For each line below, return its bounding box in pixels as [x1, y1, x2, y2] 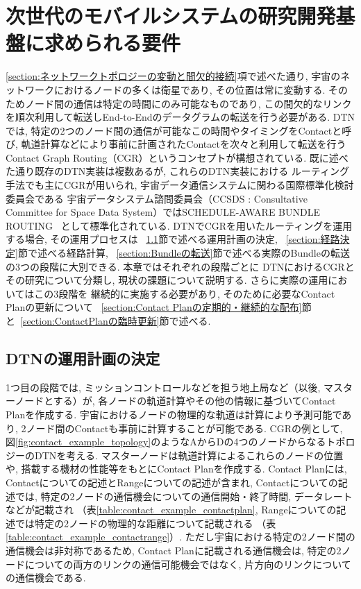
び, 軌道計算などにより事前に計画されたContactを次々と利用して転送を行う [6, 137, 346, 151]
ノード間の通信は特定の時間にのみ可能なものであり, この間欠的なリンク [24, 96, 352, 110]
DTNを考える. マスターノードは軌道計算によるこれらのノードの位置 [34, 447, 344, 462]
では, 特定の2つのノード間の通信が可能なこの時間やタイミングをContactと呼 [6, 123, 352, 137]
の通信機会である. [6, 570, 86, 585]
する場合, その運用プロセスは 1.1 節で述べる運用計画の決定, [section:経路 [6, 232, 340, 246]
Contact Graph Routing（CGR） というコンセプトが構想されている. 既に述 [6, 150, 339, 164]
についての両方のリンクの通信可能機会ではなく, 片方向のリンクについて [24, 556, 351, 571]
